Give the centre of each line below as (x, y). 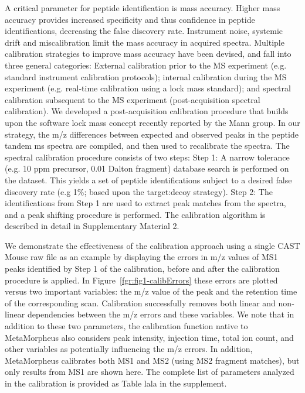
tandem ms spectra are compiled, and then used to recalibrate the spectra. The (147, 146)
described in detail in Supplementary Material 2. (92, 226)
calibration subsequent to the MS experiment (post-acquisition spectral (133, 99)
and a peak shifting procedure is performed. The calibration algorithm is (135, 214)
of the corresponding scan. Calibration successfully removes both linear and (140, 303)
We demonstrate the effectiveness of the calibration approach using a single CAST (152, 245)
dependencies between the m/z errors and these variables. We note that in (161, 314)
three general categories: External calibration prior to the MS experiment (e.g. (146, 65)
